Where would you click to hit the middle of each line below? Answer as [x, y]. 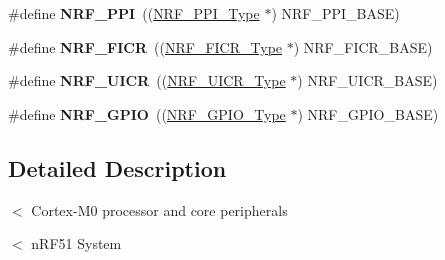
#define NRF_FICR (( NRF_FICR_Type [145, 46]
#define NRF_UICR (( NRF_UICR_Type [147, 80]
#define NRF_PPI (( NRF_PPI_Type [134, 13]
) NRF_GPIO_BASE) [368, 113]
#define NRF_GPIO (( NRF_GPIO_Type [147, 113]
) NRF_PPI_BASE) [335, 13]
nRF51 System [76, 243]
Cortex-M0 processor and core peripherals [159, 209]
